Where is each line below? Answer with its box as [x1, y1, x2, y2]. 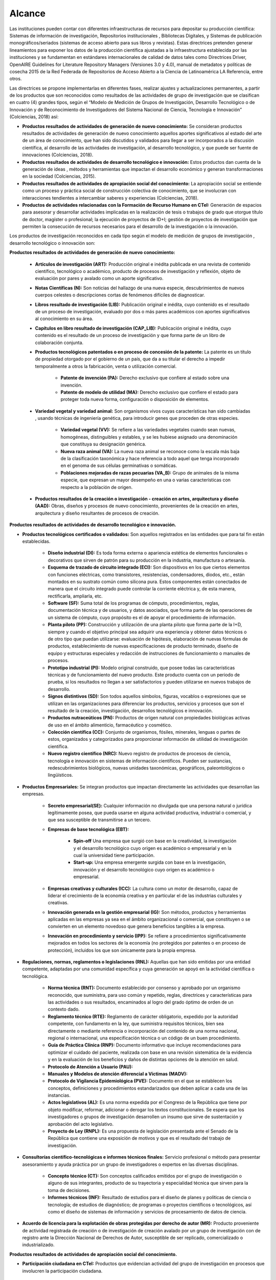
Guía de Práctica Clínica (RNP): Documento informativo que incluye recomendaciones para [48, 1042, 241, 1048]
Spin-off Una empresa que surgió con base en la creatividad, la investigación [73, 838, 237, 844]
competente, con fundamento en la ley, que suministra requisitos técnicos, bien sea [48, 1020, 224, 1027]
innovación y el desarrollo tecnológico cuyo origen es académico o [73, 866, 215, 872]
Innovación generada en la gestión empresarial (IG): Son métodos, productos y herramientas [48, 909, 246, 915]
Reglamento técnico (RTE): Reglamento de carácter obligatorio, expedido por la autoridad [48, 1013, 238, 1019]
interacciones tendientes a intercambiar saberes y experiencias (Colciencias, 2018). [22, 195, 199, 201]
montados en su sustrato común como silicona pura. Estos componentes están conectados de [48, 579, 247, 585]
